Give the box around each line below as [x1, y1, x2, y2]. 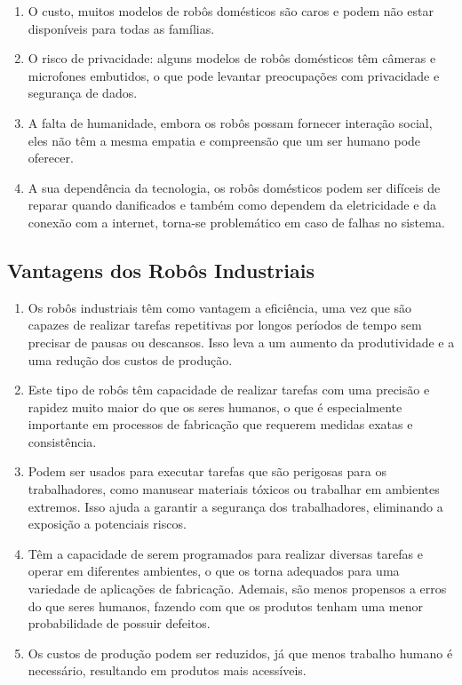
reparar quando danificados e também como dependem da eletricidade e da [28, 195, 436, 214]
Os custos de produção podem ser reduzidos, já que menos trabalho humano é [28, 643, 453, 662]
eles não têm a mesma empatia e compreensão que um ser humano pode [28, 131, 421, 149]
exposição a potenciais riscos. [28, 514, 187, 533]
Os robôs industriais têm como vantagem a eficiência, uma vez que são [28, 298, 412, 316]
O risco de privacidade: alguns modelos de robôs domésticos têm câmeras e [28, 49, 436, 68]
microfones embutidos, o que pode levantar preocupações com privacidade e [28, 66, 440, 84]
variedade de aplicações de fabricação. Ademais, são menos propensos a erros [28, 579, 447, 598]
